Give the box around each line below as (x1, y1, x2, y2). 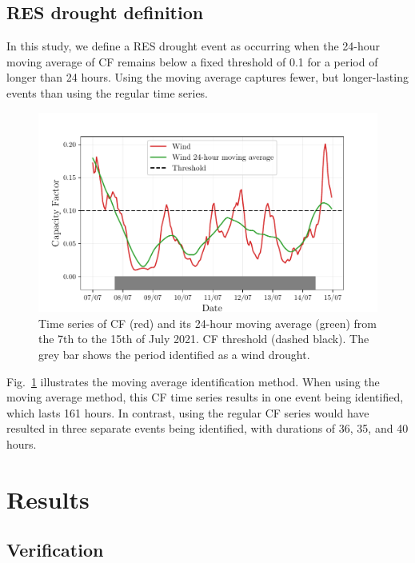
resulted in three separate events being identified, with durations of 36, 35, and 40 (6, 420, 409, 437)
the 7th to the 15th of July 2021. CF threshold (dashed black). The (38, 330, 369, 347)
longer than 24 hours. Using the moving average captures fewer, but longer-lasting (6, 69, 409, 86)
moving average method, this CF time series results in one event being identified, (6, 389, 404, 405)
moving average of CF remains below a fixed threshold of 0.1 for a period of (6, 53, 378, 70)
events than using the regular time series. (6, 84, 209, 101)
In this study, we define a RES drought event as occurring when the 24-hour (6, 38, 381, 54)
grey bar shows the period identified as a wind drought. (38, 345, 310, 362)
